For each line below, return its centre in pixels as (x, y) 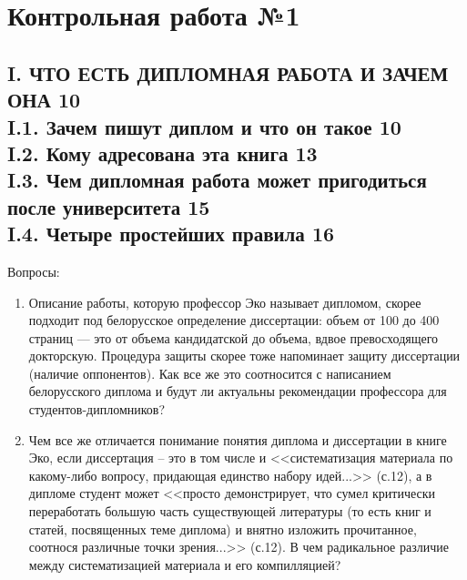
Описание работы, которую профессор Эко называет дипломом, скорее (225, 302)
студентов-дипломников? (97, 409)
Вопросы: (34, 271)
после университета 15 (109, 206)
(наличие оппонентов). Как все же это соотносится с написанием (210, 373)
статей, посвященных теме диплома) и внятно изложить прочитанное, (223, 529)
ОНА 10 (44, 100)
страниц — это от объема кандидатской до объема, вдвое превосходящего (233, 337)
